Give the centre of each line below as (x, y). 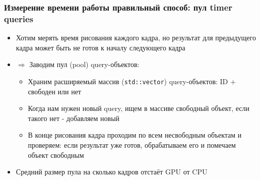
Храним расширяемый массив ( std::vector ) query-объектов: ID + (132, 81)
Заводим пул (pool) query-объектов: (84, 64)
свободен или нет (54, 91)
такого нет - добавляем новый (74, 118)
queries (19, 18)
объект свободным (56, 155)
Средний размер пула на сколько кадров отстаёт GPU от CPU (112, 172)
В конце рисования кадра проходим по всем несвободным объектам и (135, 135)
